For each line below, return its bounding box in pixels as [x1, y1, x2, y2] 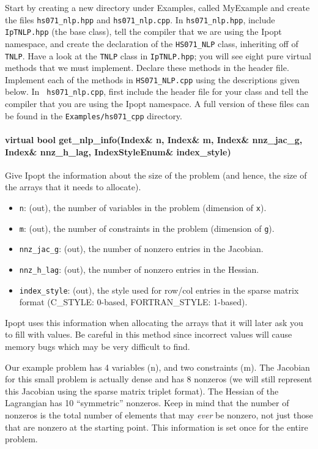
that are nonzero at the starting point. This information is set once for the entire [5, 420, 308, 433]
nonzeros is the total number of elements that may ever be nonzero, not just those [5, 408, 313, 421]
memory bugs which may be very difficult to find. [5, 340, 190, 353]
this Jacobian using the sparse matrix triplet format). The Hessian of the [5, 384, 279, 397]
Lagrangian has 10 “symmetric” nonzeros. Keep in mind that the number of [5, 396, 289, 409]
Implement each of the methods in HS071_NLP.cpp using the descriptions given [5, 73, 300, 86]
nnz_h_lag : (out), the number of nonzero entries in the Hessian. [19, 262, 259, 275]
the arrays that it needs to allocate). [5, 180, 141, 193]
